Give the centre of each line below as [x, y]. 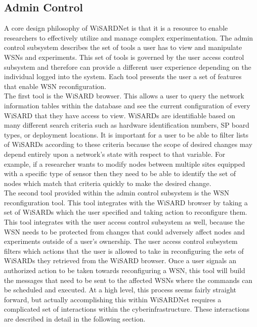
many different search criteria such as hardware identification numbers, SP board [127, 125]
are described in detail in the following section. [75, 319]
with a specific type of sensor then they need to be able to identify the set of [120, 173]
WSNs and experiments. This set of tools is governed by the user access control [124, 57]
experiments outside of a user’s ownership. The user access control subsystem [121, 241]
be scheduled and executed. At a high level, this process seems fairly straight [120, 290]
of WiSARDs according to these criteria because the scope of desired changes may [128, 144]
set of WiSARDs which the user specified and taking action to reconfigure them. [126, 212]
